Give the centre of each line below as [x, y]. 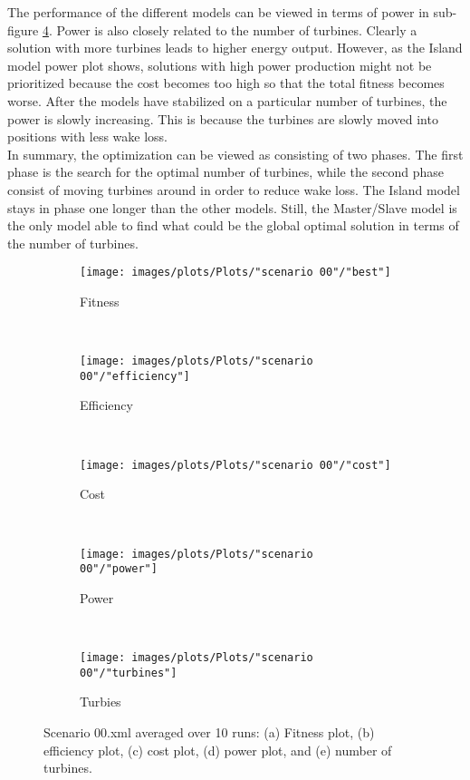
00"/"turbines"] [129, 673]
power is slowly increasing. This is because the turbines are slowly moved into [223, 118]
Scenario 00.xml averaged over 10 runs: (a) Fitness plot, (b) [209, 731]
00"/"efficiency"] [135, 376]
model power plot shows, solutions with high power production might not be [220, 65]
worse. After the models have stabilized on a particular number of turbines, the [227, 100]
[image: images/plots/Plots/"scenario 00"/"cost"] [235, 465]
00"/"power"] [119, 569]
